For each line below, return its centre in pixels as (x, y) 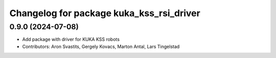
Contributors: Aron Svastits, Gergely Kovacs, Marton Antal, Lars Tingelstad (101, 46)
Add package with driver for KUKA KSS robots (71, 39)
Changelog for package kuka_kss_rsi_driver (105, 13)
